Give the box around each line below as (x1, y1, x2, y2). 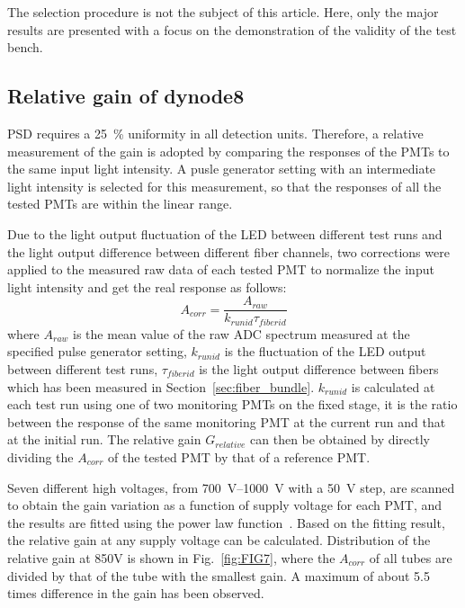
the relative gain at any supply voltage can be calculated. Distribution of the (7, 531, 431, 550)
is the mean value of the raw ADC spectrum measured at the (73, 324, 410, 343)
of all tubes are (369, 548, 452, 567)
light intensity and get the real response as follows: (7, 277, 287, 296)
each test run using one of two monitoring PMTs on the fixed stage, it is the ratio (7, 395, 458, 414)
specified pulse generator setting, (7, 342, 187, 361)
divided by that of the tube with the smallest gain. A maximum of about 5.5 (7, 566, 430, 585)
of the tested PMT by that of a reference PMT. (108, 448, 371, 466)
